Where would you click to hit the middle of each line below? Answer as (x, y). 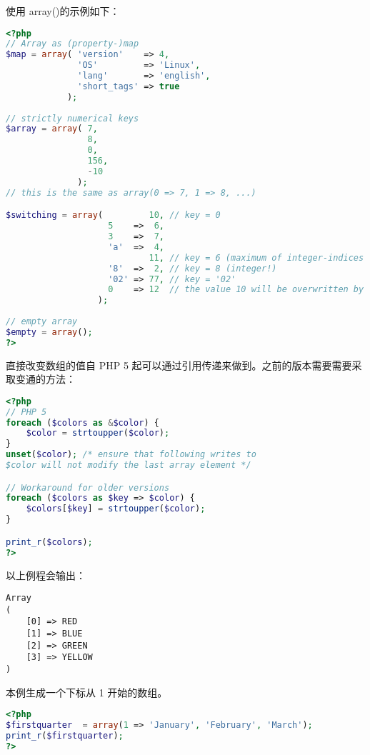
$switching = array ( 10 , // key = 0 (113, 215)
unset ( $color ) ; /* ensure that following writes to (131, 455)
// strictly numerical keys (72, 118)
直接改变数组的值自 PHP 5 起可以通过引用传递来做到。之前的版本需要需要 (179, 365)
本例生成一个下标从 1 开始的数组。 (87, 692)
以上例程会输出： (46, 575)
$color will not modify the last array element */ (129, 465)
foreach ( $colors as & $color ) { (82, 422)
